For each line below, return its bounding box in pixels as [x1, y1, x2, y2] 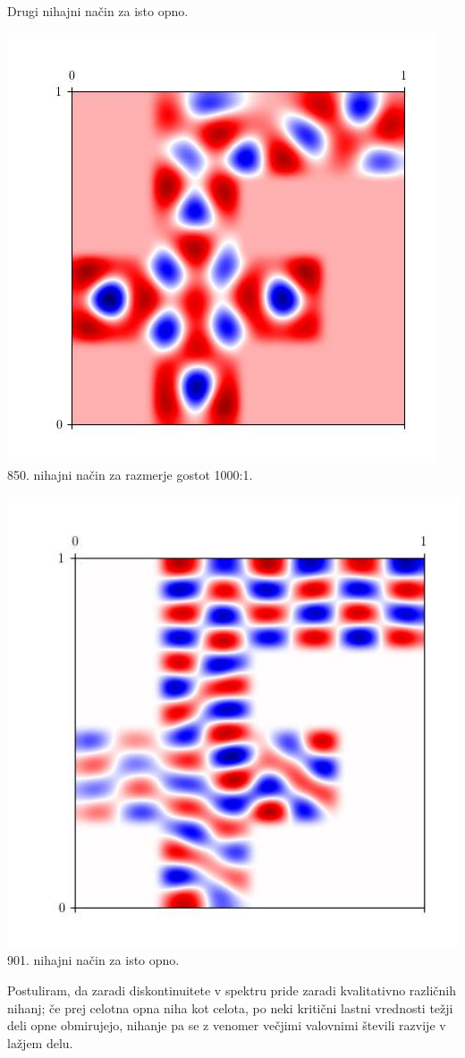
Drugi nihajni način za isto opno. [7, 2, 189, 20]
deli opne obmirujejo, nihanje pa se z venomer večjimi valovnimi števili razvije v [7, 1016, 446, 1035]
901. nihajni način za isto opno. [7, 951, 180, 969]
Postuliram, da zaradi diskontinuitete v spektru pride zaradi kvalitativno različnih [7, 980, 457, 999]
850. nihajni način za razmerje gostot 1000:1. [7, 465, 253, 484]
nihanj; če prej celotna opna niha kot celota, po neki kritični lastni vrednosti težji [7, 998, 453, 1017]
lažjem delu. [7, 1033, 73, 1052]
